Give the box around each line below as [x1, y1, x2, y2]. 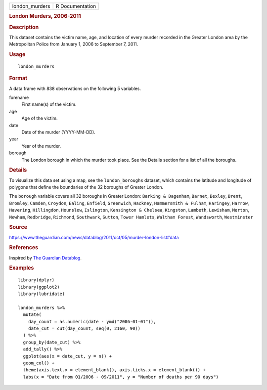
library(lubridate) [18, 291, 65, 297]
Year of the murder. [21, 143, 61, 149]
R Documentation [55, 3, 96, 9]
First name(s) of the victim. [21, 101, 77, 107]
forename [9, 94, 29, 101]
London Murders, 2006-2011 [9, 13, 81, 20]
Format [9, 75, 27, 82]
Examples [9, 264, 34, 271]
